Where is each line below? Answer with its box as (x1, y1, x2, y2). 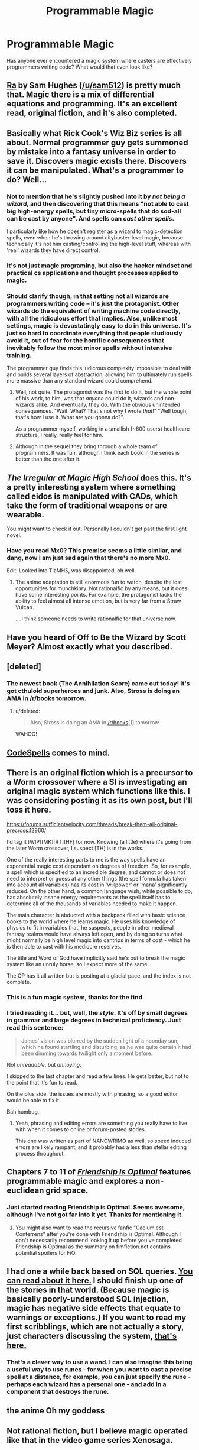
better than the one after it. (15, 455, 81, 462)
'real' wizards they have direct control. (6, 247, 100, 254)
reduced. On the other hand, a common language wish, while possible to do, (6, 887, 193, 894)
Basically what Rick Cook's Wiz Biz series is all (6, 128, 182, 138)
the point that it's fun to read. (6, 1079, 78, 1086)
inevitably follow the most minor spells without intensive (6, 344, 173, 352)
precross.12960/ (6, 827, 47, 834)
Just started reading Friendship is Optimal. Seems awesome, (6, 1203, 185, 1212)
